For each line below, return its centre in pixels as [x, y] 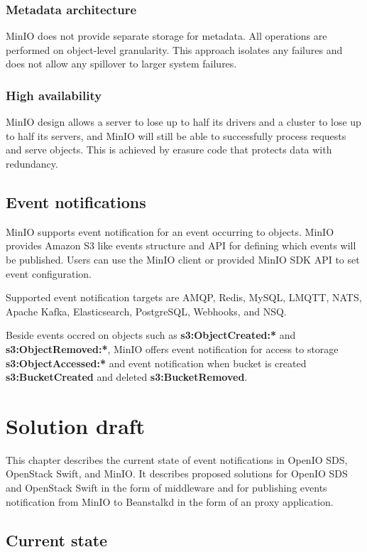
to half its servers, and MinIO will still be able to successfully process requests [176, 135]
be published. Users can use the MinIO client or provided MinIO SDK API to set [183, 259]
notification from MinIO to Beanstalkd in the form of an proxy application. [170, 501]
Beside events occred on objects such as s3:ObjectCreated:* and [151, 335]
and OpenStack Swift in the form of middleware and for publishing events [166, 488]
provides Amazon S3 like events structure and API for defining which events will [181, 245]
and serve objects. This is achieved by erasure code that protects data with [169, 150]
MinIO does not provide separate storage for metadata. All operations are [166, 36]
